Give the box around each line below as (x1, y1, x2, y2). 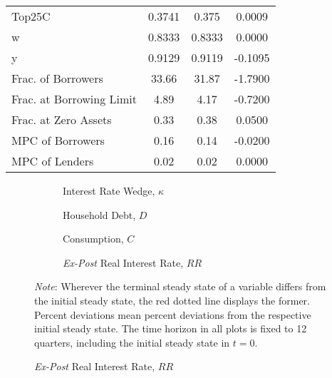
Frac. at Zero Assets (11, 111, 112, 128)
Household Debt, (63, 207, 136, 222)
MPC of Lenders (11, 153, 94, 169)
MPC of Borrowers (11, 132, 105, 148)
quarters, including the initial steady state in (34, 334, 230, 349)
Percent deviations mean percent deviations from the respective (34, 307, 311, 322)
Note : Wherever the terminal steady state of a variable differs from (34, 279, 326, 294)
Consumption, (63, 231, 124, 246)
